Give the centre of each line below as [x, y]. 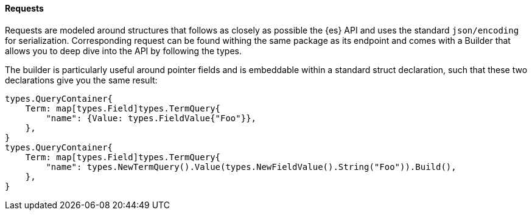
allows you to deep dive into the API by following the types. [123, 51]
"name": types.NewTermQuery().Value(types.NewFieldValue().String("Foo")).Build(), [251, 167]
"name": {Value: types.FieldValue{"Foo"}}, [151, 118]
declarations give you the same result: [81, 80]
